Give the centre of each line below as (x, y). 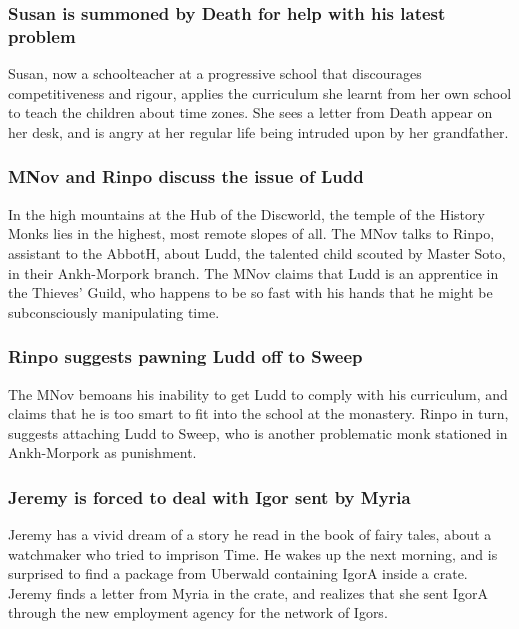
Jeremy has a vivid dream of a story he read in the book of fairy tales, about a (250, 534)
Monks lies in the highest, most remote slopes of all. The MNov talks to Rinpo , (251, 233)
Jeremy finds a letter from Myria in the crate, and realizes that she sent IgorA (248, 592)
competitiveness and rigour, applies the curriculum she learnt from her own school (260, 92)
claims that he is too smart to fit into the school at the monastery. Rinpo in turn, (258, 413)
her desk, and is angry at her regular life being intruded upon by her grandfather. (258, 131)
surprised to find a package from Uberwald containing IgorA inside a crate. (238, 573)
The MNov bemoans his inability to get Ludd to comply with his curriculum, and (258, 393)
